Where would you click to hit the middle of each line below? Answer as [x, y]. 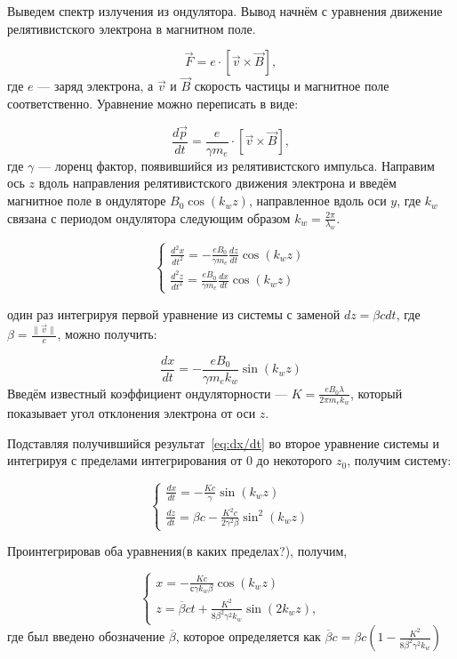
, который [376, 393]
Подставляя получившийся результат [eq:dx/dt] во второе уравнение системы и [223, 442]
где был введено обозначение [86, 636]
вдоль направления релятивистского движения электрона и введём [217, 183]
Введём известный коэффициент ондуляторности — [148, 393]
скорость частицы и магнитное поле [292, 86]
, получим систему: [399, 460]
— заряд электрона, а [96, 86]
